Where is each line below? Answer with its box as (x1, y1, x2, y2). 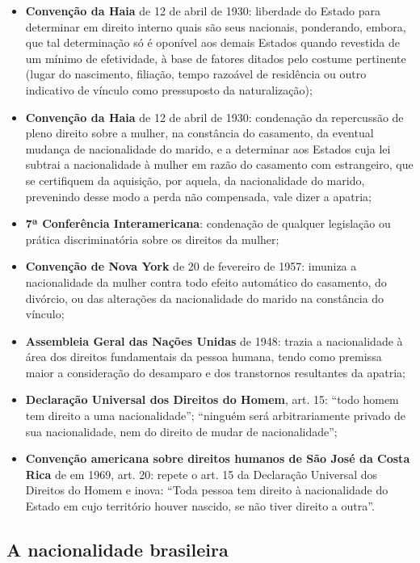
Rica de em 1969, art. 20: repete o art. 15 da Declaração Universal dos (25, 465, 378, 482)
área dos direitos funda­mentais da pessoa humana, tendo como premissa (25, 348, 382, 365)
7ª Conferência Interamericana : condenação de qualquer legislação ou (25, 215, 391, 232)
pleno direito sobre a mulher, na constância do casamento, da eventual (25, 124, 374, 141)
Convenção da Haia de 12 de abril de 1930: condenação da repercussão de (25, 108, 404, 125)
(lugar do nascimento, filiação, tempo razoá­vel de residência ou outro (25, 65, 367, 82)
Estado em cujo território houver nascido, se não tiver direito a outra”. (25, 498, 375, 515)
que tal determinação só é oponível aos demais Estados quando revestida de (25, 34, 400, 51)
